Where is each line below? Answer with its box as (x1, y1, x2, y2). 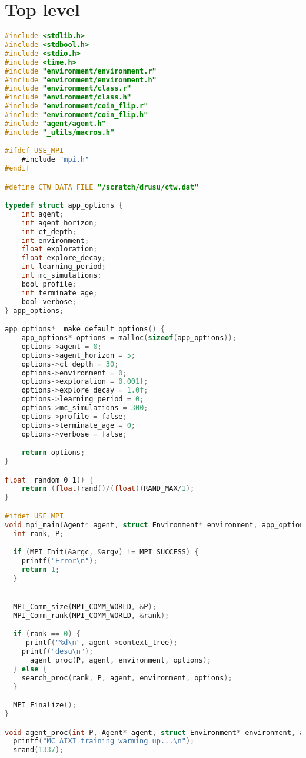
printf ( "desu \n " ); (21, 647, 94, 656)
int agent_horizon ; (21, 218, 98, 227)
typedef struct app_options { (5, 201, 123, 210)
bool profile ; (21, 280, 76, 288)
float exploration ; (21, 245, 98, 254)
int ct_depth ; (21, 227, 76, 236)
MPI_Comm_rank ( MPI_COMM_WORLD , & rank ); (13, 611, 169, 620)
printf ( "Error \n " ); (21, 557, 98, 565)
